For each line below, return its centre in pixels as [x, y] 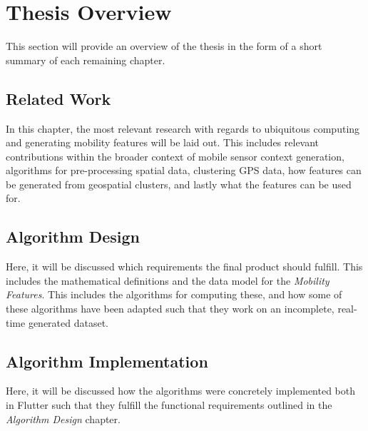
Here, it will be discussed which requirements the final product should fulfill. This [184, 267]
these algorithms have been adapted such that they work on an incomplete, [170, 309]
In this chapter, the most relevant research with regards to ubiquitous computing [183, 128]
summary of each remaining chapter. [86, 60]
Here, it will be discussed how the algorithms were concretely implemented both [181, 391]
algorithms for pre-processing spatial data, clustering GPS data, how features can [184, 170]
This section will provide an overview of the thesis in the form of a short [164, 46]
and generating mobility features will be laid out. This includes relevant [163, 142]
